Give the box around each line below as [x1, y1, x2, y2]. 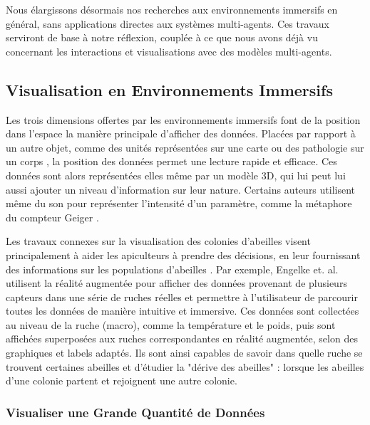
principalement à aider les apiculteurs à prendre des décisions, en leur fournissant [6, 247, 361, 262]
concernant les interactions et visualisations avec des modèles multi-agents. [6, 43, 332, 58]
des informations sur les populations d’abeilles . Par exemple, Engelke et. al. [6, 261, 339, 276]
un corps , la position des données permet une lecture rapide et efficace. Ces [6, 154, 337, 169]
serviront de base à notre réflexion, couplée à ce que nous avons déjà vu [6, 30, 318, 45]
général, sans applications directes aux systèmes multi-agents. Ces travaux [6, 16, 329, 31]
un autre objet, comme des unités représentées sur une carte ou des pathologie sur [6, 140, 364, 154]
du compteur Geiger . [6, 209, 99, 224]
